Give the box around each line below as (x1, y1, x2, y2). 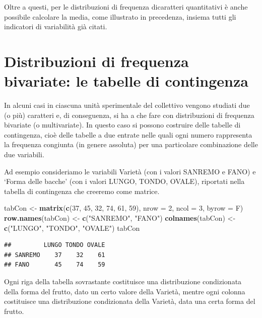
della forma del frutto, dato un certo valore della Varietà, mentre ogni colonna (4, 286, 245, 296)
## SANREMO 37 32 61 (4, 251, 105, 259)
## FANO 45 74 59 (4, 261, 105, 269)
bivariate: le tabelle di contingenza (4, 71, 248, 91)
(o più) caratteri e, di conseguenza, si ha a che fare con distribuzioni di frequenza (4, 109, 254, 120)
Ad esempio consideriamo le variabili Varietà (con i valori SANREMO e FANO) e (4, 166, 256, 176)
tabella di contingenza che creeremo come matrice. (4, 185, 160, 196)
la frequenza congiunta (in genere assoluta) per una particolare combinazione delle (4, 139, 258, 150)
